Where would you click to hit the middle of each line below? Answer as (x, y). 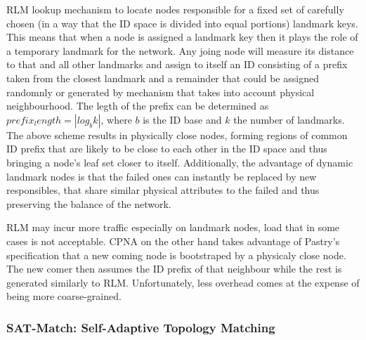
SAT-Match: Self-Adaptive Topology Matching (141, 327)
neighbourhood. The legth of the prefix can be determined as (138, 106)
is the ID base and (182, 119)
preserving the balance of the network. (89, 203)
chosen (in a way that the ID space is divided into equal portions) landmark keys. (182, 23)
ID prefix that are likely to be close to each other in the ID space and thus (167, 149)
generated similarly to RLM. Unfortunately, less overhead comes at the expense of (183, 282)
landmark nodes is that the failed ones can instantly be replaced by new (162, 176)
